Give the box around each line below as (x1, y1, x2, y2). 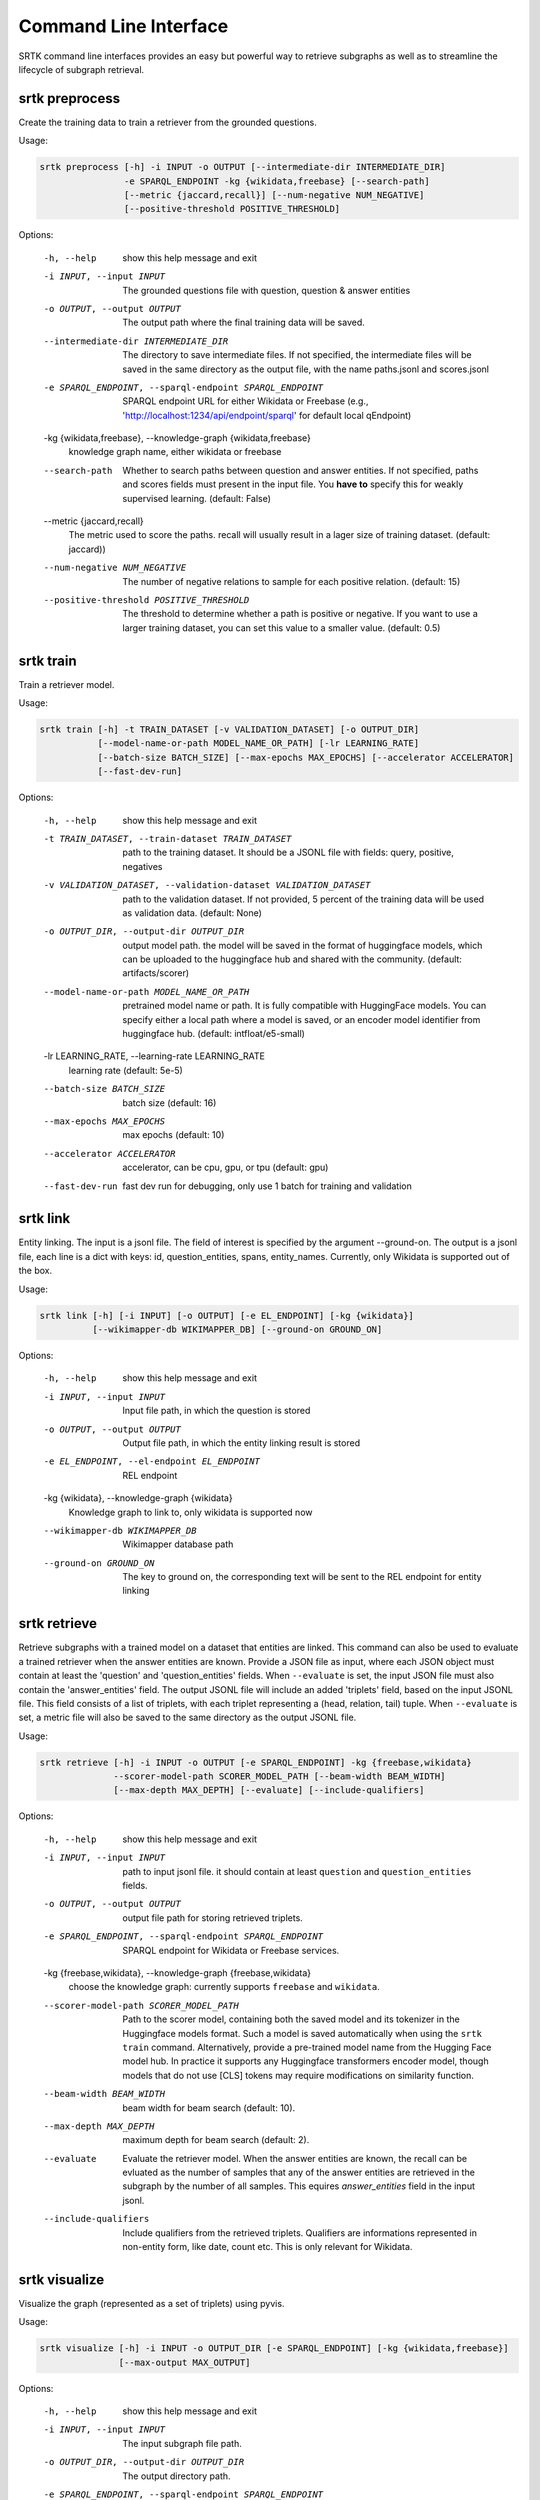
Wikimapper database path (122, 1538, 234, 1550)
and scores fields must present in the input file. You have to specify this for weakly (122, 478, 464, 490)
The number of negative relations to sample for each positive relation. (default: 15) (122, 575, 461, 587)
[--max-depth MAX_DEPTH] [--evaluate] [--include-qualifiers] (113, 1785, 425, 1796)
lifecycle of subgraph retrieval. (18, 63, 145, 75)
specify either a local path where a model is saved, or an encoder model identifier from (122, 1013, 481, 1025)
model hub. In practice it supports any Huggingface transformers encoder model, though (122, 2055, 489, 2067)
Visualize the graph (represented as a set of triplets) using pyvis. (18, 2297, 285, 2309)
